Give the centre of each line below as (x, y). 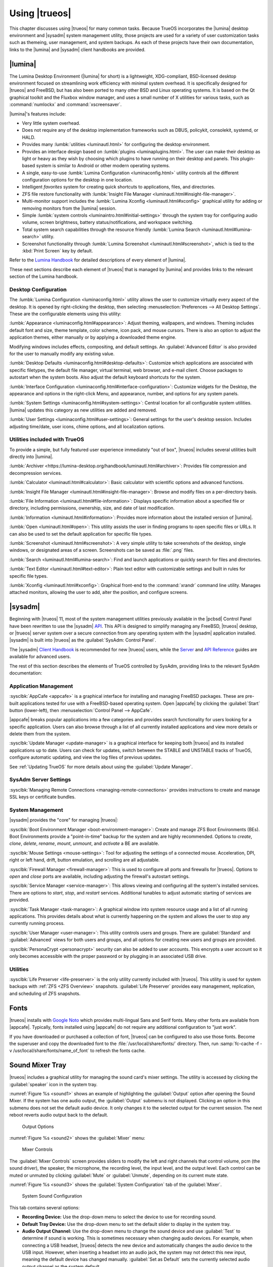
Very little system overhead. (51, 123)
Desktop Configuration (38, 289)
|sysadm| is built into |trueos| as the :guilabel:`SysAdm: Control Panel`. (83, 640)
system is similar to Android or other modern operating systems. (103, 166)
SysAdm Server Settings (40, 779)
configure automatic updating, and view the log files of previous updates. (85, 757)
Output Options (38, 1126)
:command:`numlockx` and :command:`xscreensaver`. (65, 104)
